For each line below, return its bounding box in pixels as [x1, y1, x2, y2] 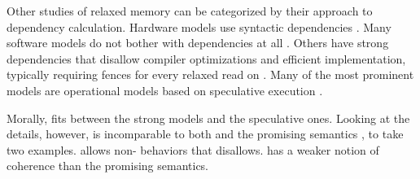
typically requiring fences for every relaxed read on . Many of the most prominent [7, 66, 414, 83]
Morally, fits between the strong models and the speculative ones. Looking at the [7, 109, 410, 126]
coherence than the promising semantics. [7, 157, 209, 174]
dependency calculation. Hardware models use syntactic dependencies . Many [7, 18, 392, 35]
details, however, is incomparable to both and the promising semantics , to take [7, 125, 404, 142]
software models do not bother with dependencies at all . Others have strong [7, 34, 389, 51]
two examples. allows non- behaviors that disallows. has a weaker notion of [7, 141, 379, 158]
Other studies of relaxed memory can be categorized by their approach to [7, 2, 373, 19]
